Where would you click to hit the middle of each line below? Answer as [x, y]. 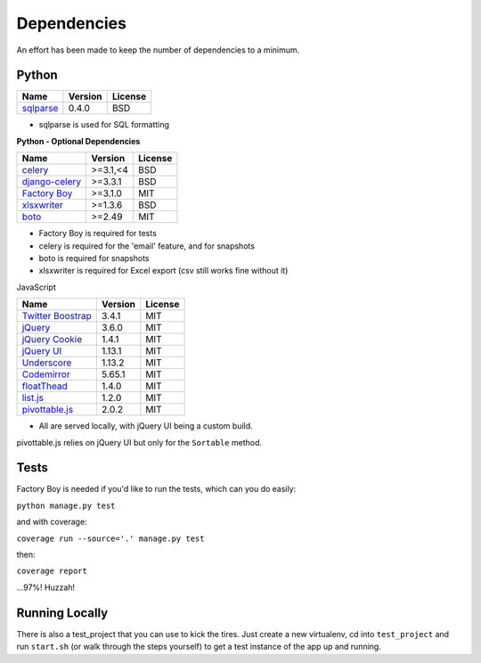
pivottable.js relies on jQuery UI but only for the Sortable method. [139, 442]
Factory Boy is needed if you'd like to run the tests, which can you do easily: [156, 489]
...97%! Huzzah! [46, 587]
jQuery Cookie [52, 340]
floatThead [45, 386]
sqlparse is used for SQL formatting [104, 125]
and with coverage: [52, 522]
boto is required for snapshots [94, 258]
